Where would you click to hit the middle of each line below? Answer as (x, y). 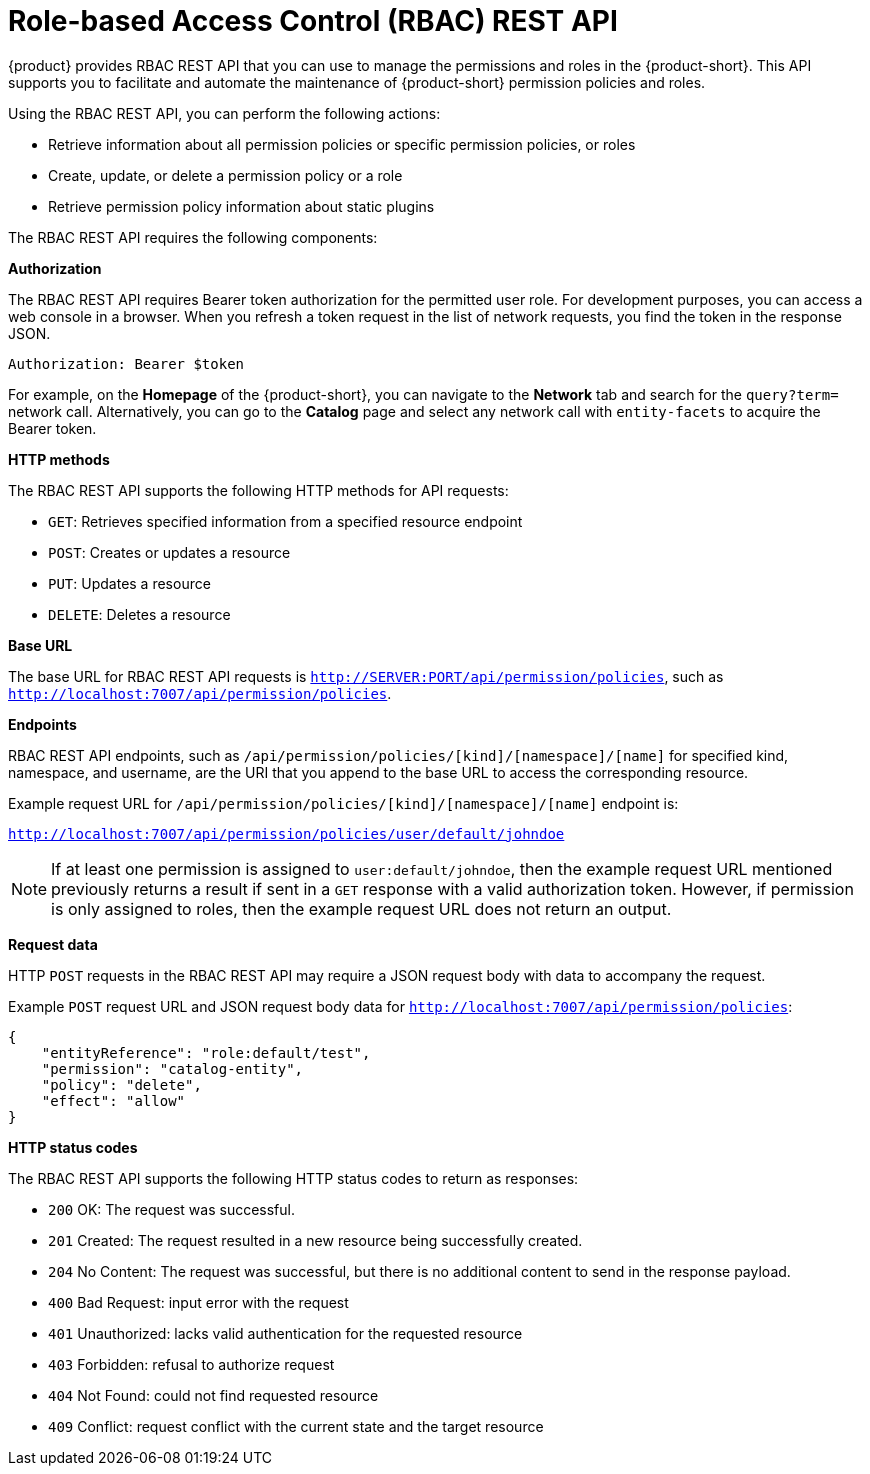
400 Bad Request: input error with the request (198, 1302)
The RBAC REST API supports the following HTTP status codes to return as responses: (293, 1178)
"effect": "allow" (113, 1100)
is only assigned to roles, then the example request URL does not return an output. (361, 908)
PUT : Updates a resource (129, 583)
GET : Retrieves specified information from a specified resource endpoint (285, 521)
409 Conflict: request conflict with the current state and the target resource (296, 1426)
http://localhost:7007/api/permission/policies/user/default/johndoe (286, 833)
